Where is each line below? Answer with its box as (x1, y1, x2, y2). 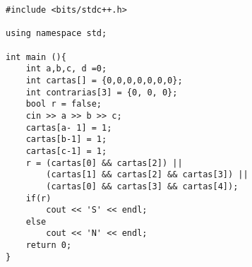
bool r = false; (25, 99, 102, 109)
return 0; (25, 240, 72, 251)
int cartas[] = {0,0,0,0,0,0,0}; (25, 75, 183, 85)
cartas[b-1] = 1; (25, 134, 107, 145)
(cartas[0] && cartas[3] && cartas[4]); (46, 181, 239, 191)
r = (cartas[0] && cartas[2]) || (25, 158, 183, 168)
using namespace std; (6, 28, 107, 39)
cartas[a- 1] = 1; (25, 122, 112, 133)
